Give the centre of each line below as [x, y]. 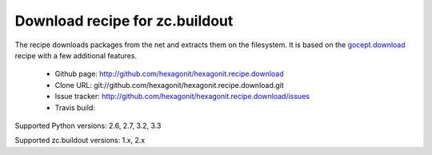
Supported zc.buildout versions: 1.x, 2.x [80, 141]
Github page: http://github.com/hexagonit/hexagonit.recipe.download [169, 74]
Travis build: [75, 107]
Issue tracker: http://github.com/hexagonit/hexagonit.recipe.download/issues [182, 97]
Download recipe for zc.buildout [124, 21]
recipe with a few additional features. [76, 55]
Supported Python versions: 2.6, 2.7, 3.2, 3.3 [88, 125]
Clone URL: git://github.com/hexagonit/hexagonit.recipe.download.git [169, 85]
